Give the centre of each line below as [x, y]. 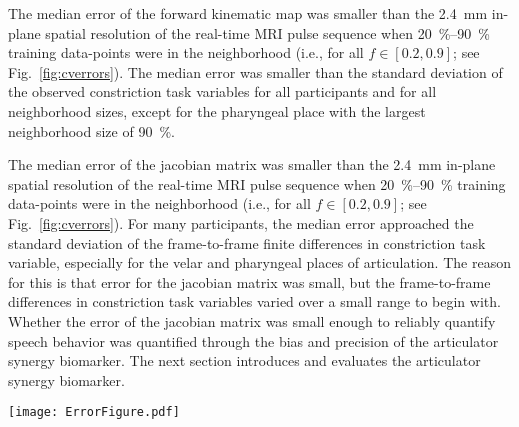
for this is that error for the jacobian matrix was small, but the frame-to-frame [249, 281]
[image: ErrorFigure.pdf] [94, 412]
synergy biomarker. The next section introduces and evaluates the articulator [244, 360]
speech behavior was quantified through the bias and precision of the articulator [253, 340]
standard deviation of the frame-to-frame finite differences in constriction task [247, 242]
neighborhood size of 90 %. [91, 130]
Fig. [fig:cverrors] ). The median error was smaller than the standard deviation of [255, 71]
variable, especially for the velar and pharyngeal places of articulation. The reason [259, 262]
